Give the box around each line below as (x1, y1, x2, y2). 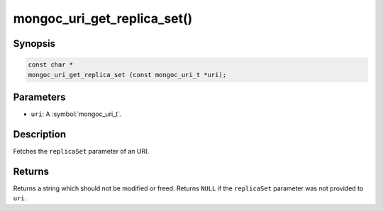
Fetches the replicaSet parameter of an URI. (13, 147, 150, 155)
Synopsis (13, 38, 56, 50)
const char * (28, 61, 74, 69)
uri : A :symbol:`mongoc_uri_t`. (30, 110, 122, 118)
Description (13, 128, 67, 140)
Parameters (13, 91, 66, 103)
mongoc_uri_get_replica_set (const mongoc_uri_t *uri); (28, 71, 227, 79)
